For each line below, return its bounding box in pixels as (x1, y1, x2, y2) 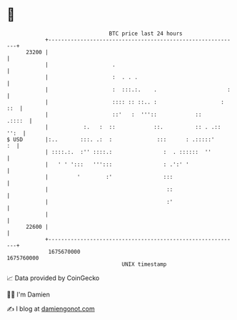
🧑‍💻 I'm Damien (6, 290, 51, 299)
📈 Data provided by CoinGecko (6, 274, 100, 282)
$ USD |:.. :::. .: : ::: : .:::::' (6, 135, 215, 143)
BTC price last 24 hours (109, 30, 183, 37)
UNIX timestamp (121, 260, 167, 268)
